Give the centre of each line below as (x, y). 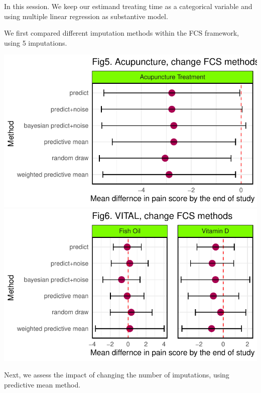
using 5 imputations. (36, 42)
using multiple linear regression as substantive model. (86, 16)
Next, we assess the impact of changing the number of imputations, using (117, 375)
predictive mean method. (42, 384)
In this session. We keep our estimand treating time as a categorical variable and (128, 6)
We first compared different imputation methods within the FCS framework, (122, 33)
